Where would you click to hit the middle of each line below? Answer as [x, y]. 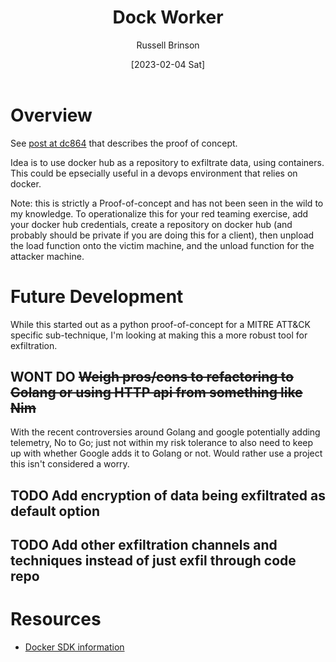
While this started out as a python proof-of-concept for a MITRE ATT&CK [160, 324]
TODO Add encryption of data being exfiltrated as [168, 495]
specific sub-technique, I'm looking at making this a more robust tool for [159, 335]
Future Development [97, 296]
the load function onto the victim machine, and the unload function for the [162, 245]
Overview [51, 115]
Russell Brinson [168, 45]
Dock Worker [168, 17]
